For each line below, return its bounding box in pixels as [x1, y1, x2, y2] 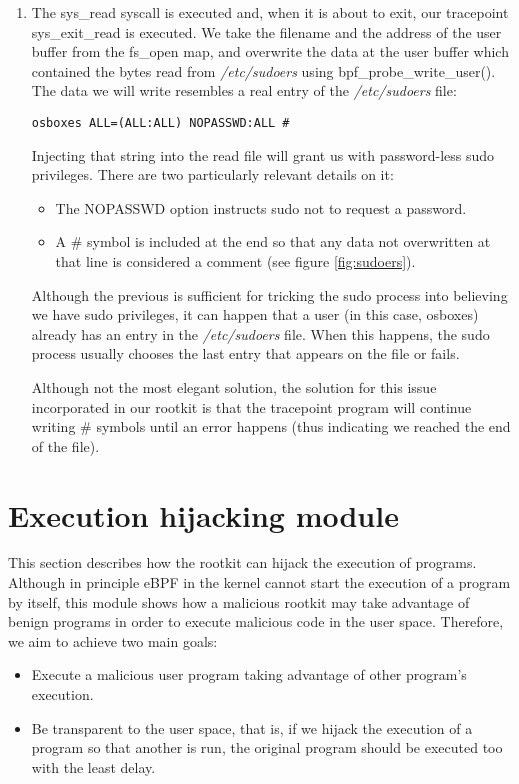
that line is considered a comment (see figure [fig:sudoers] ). [55, 251, 416, 271]
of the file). [31, 435, 100, 456]
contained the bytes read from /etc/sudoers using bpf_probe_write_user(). [31, 60, 496, 81]
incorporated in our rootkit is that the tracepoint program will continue [31, 396, 472, 417]
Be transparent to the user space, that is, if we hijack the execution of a [31, 717, 473, 738]
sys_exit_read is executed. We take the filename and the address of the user [31, 21, 502, 42]
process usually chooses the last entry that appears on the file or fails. [31, 343, 460, 364]
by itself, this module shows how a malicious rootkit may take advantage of [8, 591, 470, 612]
